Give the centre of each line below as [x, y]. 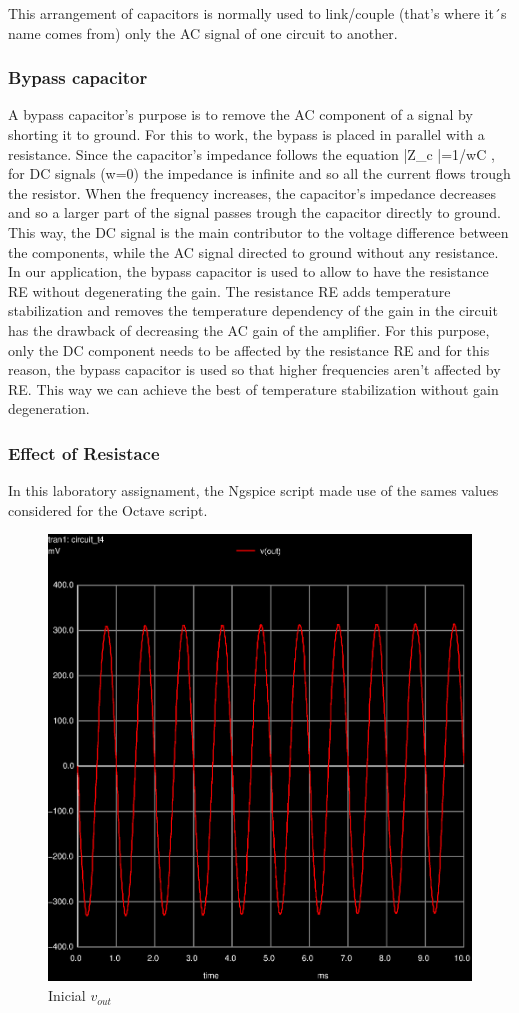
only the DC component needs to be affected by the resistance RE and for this [249, 349]
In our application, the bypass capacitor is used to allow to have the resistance [248, 271]
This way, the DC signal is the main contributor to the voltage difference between [258, 231]
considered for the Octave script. [108, 509]
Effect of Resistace [84, 452]
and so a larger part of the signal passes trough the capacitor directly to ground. [255, 212]
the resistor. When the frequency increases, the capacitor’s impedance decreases [252, 192]
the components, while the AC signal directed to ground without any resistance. [253, 251]
